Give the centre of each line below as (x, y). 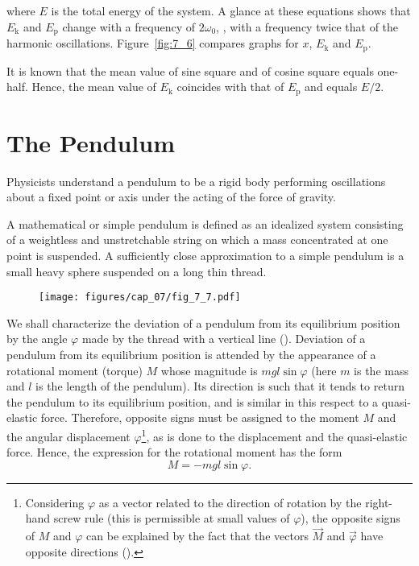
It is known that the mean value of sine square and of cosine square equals (190, 70)
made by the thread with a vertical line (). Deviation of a (224, 339)
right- (379, 502)
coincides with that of (230, 87)
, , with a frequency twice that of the (307, 26)
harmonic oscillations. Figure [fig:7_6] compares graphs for (153, 43)
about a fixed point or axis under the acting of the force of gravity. (171, 197)
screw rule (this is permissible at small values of (172, 518)
